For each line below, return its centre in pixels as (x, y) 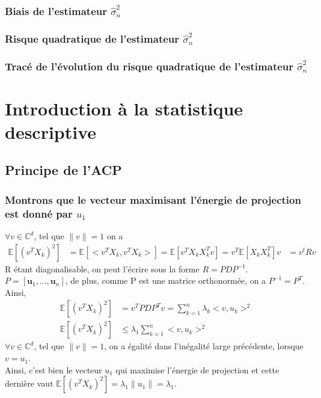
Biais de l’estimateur (56, 11)
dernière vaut (29, 383)
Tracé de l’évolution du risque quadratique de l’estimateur (149, 66)
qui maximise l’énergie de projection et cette (197, 369)
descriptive (51, 131)
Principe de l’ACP (63, 170)
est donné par (39, 213)
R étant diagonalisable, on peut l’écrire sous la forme (102, 268)
